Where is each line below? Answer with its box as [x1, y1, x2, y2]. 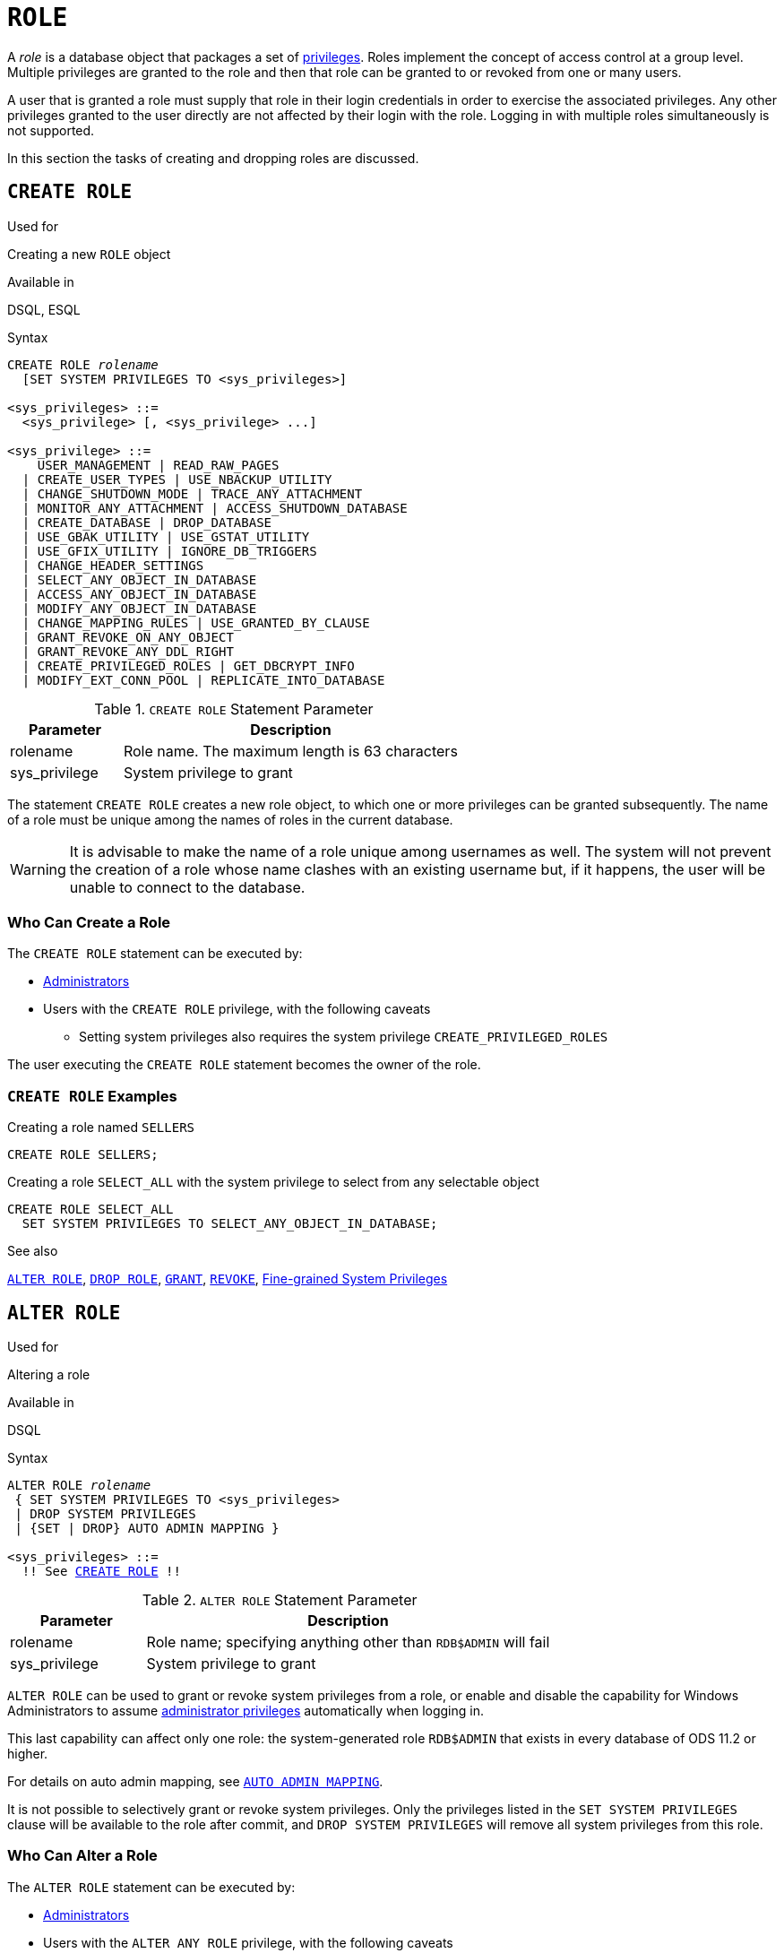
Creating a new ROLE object [7, 246, 171, 262]
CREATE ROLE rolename [7, 357, 159, 372]
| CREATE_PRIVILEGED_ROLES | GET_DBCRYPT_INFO [22, 658, 355, 673]
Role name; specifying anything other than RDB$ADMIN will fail [146, 1632, 550, 1651]
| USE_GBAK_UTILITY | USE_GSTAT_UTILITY [22, 529, 310, 544]
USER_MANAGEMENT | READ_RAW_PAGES [37, 457, 280, 472]
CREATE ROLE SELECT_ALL [7, 1202, 174, 1217]
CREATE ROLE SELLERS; [7, 1147, 159, 1162]
